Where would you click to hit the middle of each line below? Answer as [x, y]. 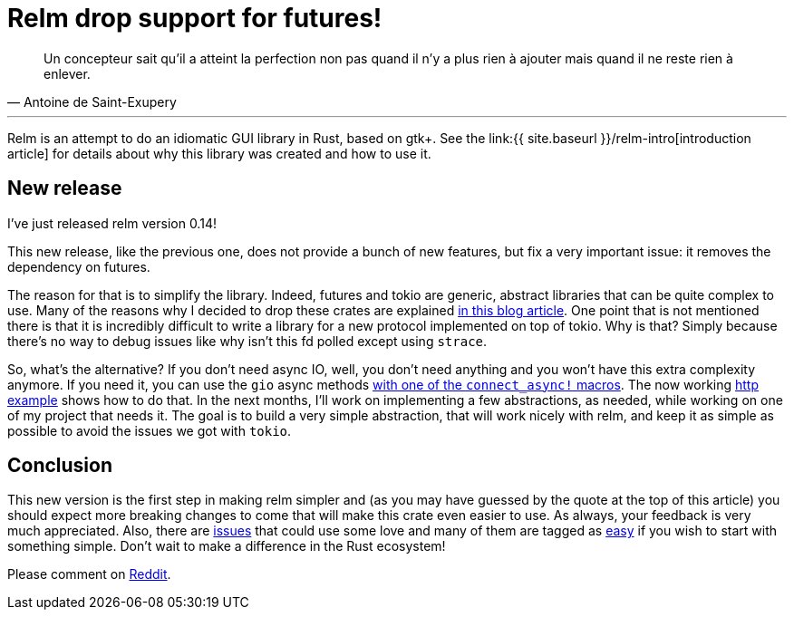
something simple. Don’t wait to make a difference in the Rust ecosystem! [227, 546]
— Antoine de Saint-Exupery [92, 101]
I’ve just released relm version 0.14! [112, 223]
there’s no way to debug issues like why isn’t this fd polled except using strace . [247, 341]
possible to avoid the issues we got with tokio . [150, 430]
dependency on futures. [79, 266]
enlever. [67, 73]
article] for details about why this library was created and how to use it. [219, 153]
